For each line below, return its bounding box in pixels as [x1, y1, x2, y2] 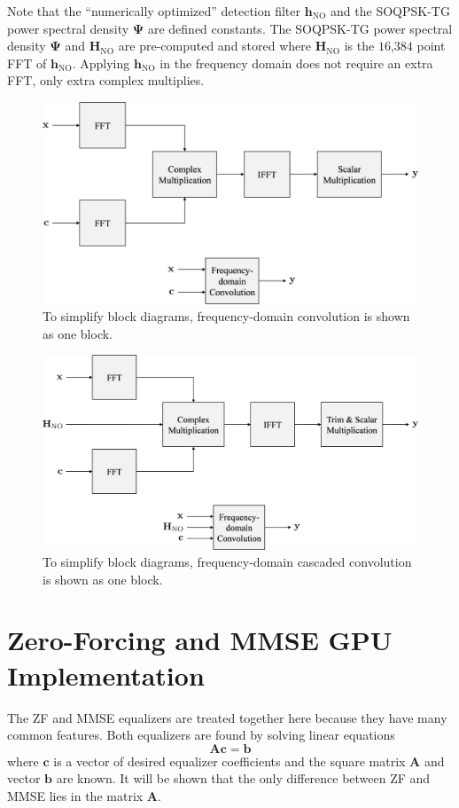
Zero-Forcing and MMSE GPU [7, 622, 393, 658]
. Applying [72, 53, 130, 72]
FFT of [7, 53, 47, 72]
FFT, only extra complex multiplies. [7, 71, 205, 90]
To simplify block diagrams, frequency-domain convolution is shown [43, 307, 410, 326]
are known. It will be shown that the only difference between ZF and [56, 769, 431, 788]
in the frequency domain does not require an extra [159, 53, 433, 72]
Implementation [7, 656, 205, 693]
